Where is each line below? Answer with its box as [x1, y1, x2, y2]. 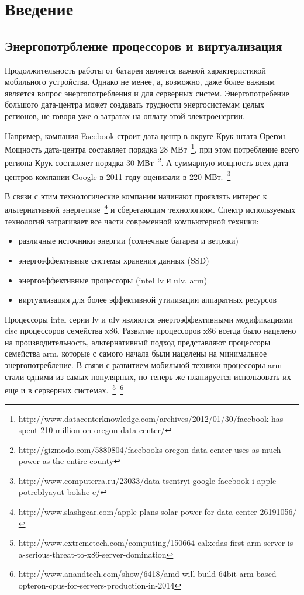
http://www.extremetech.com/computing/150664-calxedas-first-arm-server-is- [18, 537, 296, 549]
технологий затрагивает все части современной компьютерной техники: [5, 215, 259, 227]
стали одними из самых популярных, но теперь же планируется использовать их [5, 370, 291, 382]
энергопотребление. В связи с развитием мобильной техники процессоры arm [5, 359, 282, 371]
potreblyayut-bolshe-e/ [18, 486, 101, 498]
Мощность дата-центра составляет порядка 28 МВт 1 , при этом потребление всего [5, 141, 299, 155]
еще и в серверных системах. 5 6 [5, 382, 124, 396]
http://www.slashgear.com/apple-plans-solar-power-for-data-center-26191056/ [18, 506, 297, 518]
